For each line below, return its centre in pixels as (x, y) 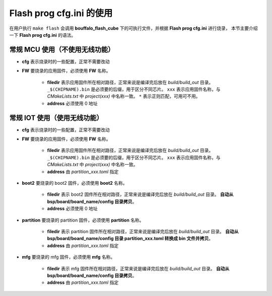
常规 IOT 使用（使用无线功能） (56, 118)
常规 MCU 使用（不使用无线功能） (62, 50)
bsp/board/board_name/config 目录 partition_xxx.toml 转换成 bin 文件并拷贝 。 (130, 239)
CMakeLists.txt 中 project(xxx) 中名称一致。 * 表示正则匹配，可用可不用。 (124, 96)
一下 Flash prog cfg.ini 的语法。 (43, 35)
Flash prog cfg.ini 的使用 (61, 13)
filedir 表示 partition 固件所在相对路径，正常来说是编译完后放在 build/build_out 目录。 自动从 (143, 231)
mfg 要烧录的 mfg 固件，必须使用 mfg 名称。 (69, 257)
